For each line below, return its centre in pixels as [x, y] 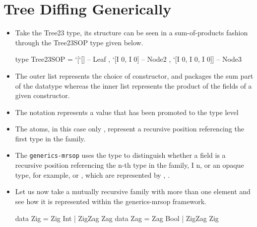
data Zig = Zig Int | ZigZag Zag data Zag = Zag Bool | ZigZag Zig [117, 218]
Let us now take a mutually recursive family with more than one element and [133, 191]
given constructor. [42, 95]
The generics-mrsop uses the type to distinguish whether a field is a [120, 155]
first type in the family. [50, 138]
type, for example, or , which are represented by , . [92, 174]
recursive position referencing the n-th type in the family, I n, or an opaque [129, 165]
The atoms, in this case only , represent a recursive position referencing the [129, 129]
